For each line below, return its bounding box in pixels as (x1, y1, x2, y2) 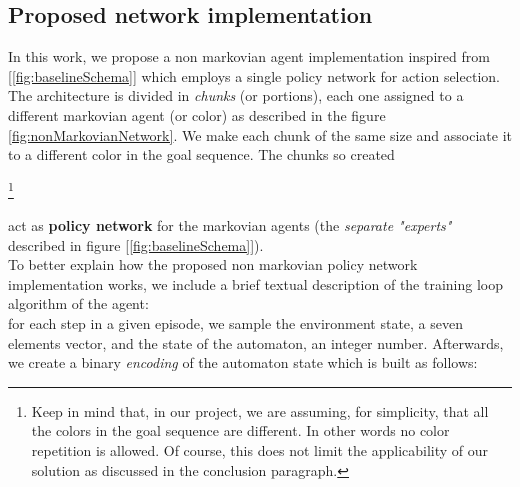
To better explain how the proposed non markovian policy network (8, 254, 418, 275)
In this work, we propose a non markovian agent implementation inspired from (8, 46, 490, 67)
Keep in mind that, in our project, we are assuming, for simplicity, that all (31, 400, 489, 421)
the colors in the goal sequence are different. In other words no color (31, 420, 450, 441)
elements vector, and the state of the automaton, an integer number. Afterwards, (8, 332, 504, 353)
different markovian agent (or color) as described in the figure (8, 104, 386, 125)
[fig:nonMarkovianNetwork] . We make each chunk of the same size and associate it (8, 124, 512, 145)
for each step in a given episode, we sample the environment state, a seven (8, 312, 463, 333)
